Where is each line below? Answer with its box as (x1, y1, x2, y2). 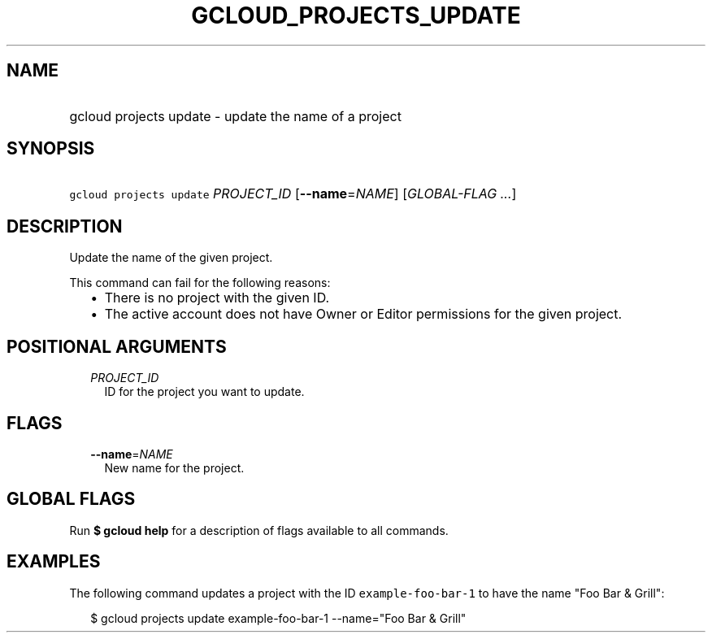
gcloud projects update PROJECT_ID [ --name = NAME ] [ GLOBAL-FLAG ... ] (69, 185, 517, 202)
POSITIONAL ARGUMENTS (7, 336, 227, 357)
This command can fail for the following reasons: (69, 276, 331, 290)
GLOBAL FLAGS (7, 489, 136, 510)
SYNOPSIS (7, 138, 95, 159)
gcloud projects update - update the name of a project (69, 107, 402, 124)
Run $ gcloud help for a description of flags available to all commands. (69, 523, 449, 537)
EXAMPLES (7, 551, 101, 572)
